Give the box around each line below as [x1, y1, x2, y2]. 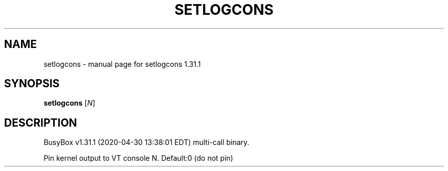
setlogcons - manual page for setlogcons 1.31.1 [43, 59, 201, 68]
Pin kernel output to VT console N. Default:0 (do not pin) [43, 154, 233, 163]
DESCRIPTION [4, 116, 77, 129]
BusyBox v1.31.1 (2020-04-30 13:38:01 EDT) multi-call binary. [43, 138, 250, 147]
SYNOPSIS [4, 77, 60, 90]
